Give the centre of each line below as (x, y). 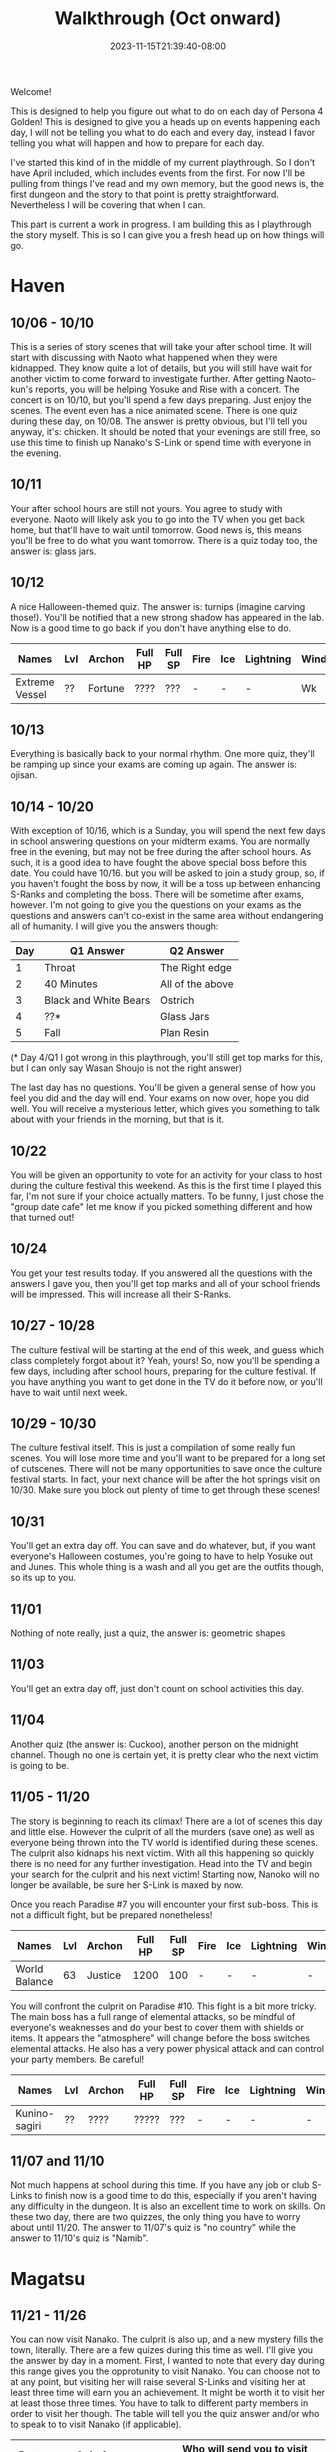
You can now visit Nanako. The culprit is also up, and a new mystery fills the (167, 2339)
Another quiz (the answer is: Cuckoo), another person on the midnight (154, 1744)
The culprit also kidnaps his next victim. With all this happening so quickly (162, 1853)
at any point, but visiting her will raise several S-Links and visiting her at (158, 2382)
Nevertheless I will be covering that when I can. (108, 204)
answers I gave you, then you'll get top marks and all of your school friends (165, 1283)
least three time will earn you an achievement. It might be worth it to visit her (168, 2393)
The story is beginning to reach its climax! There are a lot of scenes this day (166, 1821)
